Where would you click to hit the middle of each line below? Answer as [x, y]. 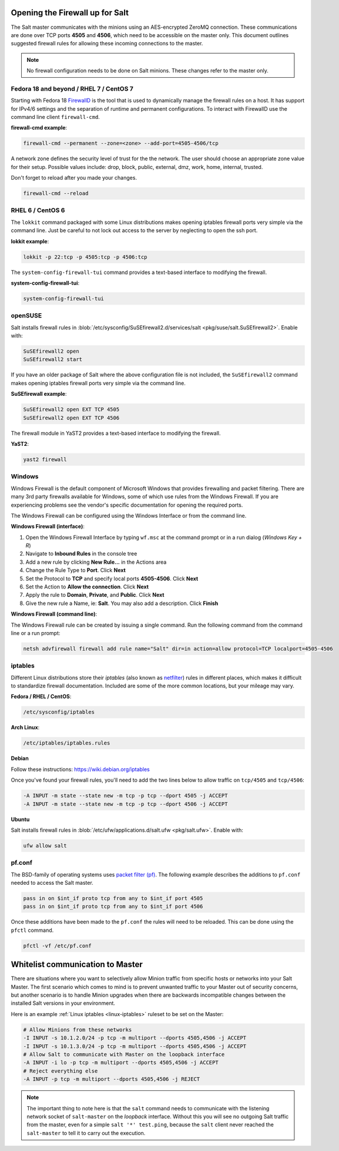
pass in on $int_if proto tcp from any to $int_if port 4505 [113, 899]
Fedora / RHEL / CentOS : [41, 697]
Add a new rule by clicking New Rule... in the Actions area [96, 562]
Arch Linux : [25, 727]
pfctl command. [32, 930]
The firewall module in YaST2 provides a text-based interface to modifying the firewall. [116, 433]
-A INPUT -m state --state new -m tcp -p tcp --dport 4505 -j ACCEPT [125, 796]
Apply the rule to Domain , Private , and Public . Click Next [95, 595]
